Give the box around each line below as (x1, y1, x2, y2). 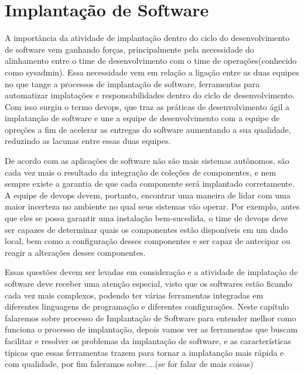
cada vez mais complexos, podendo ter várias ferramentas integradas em (5, 289, 264, 301)
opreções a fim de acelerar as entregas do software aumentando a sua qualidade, (5, 123, 291, 135)
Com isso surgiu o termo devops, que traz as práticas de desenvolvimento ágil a (5, 100, 289, 112)
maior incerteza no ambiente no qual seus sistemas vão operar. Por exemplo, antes (5, 200, 300, 212)
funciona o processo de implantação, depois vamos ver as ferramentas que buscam (5, 323, 298, 335)
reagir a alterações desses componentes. (5, 246, 146, 258)
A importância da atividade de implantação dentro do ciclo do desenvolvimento (5, 32, 290, 44)
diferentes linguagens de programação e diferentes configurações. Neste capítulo (5, 300, 289, 313)
